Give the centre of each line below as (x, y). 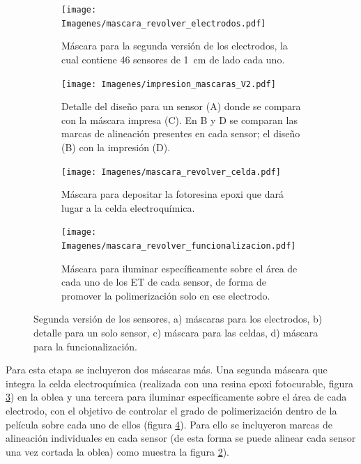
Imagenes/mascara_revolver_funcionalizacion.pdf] (179, 246)
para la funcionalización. (86, 346)
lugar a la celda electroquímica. (128, 207)
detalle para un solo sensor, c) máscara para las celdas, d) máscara (176, 333)
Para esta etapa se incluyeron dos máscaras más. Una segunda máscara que (167, 370)
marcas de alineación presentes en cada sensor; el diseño (181, 133)
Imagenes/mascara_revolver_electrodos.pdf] (164, 23)
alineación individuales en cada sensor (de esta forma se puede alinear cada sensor (181, 438)
